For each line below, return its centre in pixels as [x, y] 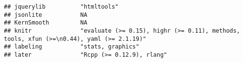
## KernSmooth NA [46, 23]
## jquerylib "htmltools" [61, 7]
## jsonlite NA [46, 15]
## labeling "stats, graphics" [72, 47]
